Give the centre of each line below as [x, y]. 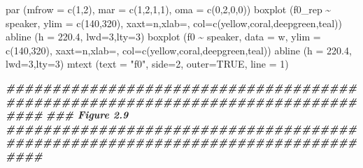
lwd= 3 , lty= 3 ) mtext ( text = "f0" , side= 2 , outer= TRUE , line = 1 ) [147, 64]
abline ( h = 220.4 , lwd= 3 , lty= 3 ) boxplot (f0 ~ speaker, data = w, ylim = [163, 37]
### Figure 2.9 [87, 115]
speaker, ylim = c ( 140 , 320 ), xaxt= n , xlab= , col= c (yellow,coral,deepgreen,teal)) [174, 23]
